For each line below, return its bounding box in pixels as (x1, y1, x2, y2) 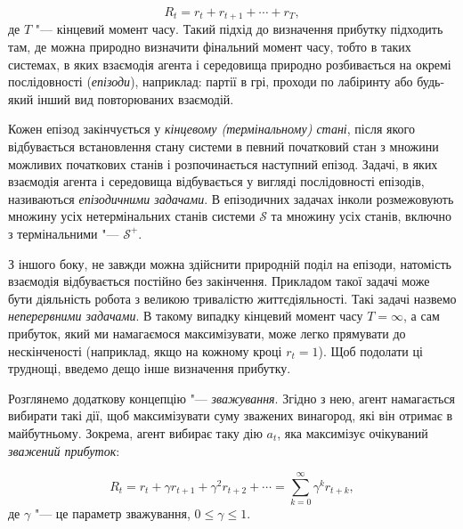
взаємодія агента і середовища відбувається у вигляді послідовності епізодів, (8, 172, 425, 191)
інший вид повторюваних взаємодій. (37, 89, 234, 108)
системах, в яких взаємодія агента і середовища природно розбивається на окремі (8, 54, 451, 73)
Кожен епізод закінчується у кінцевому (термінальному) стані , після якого (8, 119, 415, 138)
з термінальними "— (8, 224, 119, 242)
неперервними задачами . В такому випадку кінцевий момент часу (8, 306, 363, 325)
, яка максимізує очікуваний (277, 423, 428, 442)
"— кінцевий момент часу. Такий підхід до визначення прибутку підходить (35, 20, 443, 38)
